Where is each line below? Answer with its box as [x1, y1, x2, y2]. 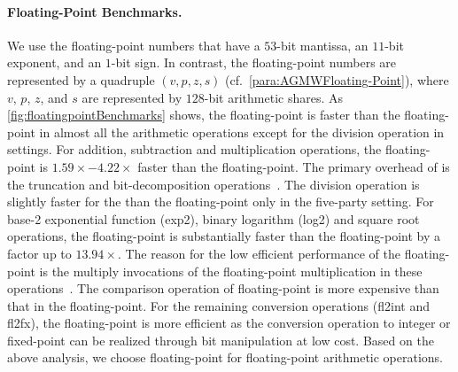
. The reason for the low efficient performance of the [117, 244, 400, 262]
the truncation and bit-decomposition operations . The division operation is [7, 174, 420, 193]
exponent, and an [7, 53, 102, 72]
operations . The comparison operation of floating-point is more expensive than [7, 279, 439, 298]
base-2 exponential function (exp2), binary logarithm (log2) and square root [7, 209, 420, 228]
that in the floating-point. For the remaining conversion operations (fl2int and [7, 296, 430, 314]
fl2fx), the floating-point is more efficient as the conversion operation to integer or [7, 314, 451, 332]
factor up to [7, 244, 72, 262]
